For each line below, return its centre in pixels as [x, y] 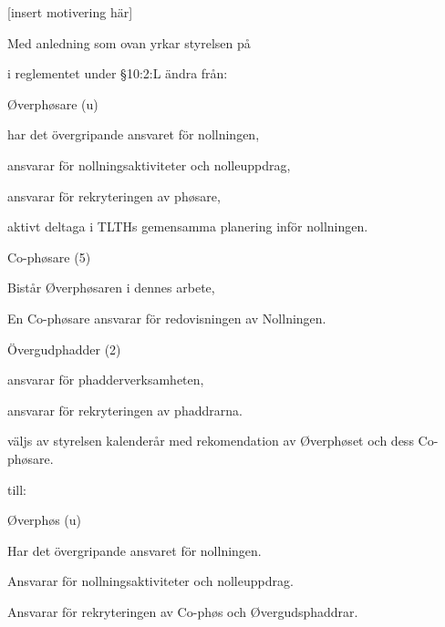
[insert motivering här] [70, 12]
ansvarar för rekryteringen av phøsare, [114, 195]
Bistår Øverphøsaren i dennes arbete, [111, 288]
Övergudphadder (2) [64, 349]
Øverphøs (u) [45, 520]
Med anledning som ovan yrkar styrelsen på [129, 42]
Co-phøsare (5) [49, 257]
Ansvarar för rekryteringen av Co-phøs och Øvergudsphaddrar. [183, 611]
